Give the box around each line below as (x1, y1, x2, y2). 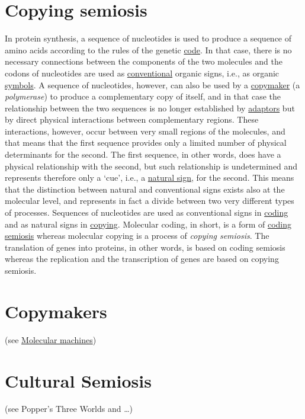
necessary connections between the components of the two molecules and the (5, 55, 282, 68)
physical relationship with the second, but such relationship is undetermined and (5, 159, 298, 172)
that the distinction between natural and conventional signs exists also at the (5, 183, 285, 195)
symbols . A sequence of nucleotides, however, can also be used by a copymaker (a (5, 78, 300, 91)
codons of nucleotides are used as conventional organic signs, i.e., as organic (5, 66, 280, 79)
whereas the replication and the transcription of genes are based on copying (5, 252, 279, 265)
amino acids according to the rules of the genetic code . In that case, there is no (5, 43, 292, 56)
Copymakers (5, 299, 107, 323)
